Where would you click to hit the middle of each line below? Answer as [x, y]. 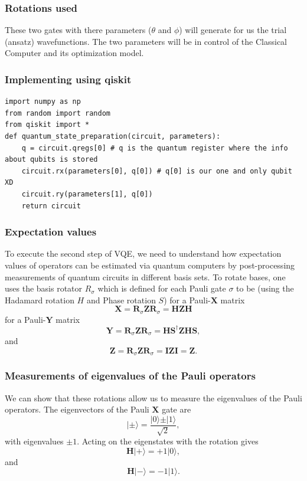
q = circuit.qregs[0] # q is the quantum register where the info [155, 148]
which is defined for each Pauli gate [162, 288]
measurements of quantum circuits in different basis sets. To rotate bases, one [145, 277]
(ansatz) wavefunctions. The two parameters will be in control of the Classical [146, 41]
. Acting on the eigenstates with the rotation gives [168, 441]
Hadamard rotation [40, 300]
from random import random [58, 113]
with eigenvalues [34, 441]
